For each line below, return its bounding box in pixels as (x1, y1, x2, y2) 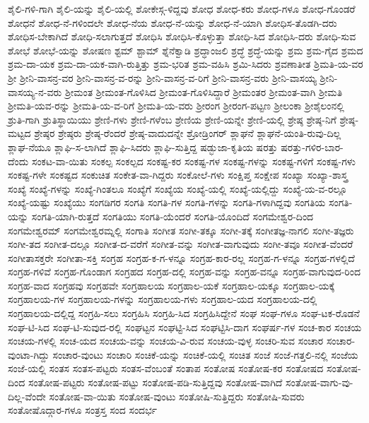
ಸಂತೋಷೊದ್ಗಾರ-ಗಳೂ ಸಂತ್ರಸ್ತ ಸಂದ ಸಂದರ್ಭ (8, 403, 157, 417)
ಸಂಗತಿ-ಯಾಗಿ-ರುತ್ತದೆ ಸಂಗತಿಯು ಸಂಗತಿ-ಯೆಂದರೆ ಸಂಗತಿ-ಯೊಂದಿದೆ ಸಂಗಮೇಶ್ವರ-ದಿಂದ (31, 208, 314, 223)
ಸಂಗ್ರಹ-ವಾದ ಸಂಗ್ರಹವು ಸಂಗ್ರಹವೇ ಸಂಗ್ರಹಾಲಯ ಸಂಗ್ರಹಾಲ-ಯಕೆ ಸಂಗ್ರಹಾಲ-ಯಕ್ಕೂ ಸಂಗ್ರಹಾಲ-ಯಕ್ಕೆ (8, 278, 335, 292)
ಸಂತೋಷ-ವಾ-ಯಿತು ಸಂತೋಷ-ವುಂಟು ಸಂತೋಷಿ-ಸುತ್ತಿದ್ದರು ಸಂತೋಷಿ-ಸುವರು (49, 388, 305, 403)
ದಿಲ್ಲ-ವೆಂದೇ (8, 388, 46, 403)
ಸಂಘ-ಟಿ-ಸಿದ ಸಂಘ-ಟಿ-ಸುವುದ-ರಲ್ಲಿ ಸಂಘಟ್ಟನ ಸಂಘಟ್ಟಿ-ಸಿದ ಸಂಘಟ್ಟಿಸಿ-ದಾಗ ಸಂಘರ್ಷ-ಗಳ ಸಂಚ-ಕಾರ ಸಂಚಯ (8, 319, 362, 334)
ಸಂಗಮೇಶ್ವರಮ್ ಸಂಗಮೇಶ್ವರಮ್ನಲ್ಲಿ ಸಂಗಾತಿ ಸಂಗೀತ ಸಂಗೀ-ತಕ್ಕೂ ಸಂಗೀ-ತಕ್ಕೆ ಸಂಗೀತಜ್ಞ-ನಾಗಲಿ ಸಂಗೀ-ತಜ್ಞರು (8, 222, 354, 237)
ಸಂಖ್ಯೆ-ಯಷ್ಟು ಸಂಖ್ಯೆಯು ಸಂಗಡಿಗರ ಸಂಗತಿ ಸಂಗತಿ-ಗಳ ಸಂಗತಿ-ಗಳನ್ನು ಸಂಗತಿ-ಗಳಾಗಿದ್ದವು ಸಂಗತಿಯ (8, 195, 326, 210)
